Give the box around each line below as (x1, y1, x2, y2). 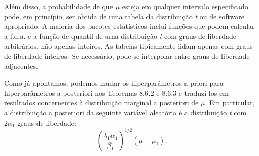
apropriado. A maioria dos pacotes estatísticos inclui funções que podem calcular (4, 21, 255, 31)
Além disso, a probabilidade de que (4, 1, 113, 11)
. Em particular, (205, 97, 255, 108)
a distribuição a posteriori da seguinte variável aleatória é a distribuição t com (4, 107, 247, 118)
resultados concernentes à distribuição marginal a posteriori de (4, 97, 199, 108)
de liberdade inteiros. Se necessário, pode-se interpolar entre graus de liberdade (4, 50, 250, 61)
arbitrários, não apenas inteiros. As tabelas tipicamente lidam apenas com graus (4, 41, 253, 51)
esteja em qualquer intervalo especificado (122, 1, 248, 11)
